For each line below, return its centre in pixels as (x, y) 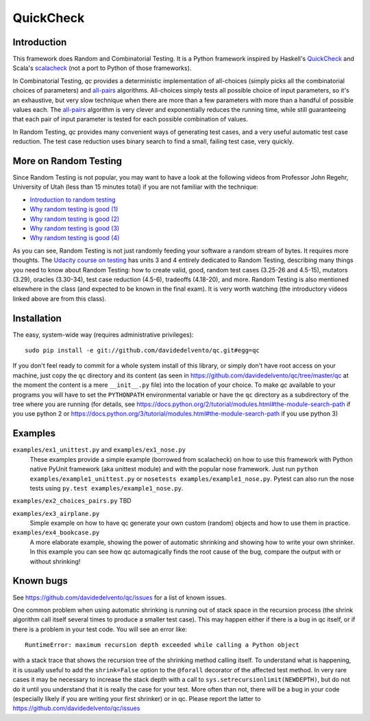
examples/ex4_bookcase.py (56, 533)
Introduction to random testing (73, 200)
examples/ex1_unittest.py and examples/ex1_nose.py (99, 450)
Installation (37, 318)
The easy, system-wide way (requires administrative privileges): (103, 334)
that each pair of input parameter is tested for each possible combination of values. (130, 119)
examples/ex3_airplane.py (56, 513)
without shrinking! (55, 561)
